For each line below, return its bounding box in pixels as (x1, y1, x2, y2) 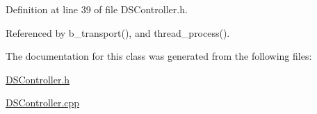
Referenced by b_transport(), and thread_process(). (6, 25, 230, 40)
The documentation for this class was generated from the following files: (6, 49, 312, 63)
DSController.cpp (6, 95, 80, 110)
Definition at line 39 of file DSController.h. (6, 2, 188, 16)
